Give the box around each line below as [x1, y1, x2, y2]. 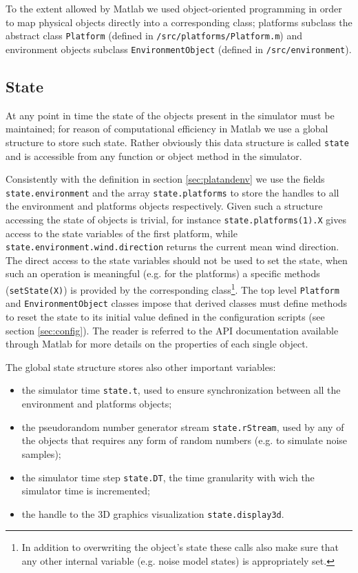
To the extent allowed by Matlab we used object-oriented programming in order [6, 1, 342, 15]
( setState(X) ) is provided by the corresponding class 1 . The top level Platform [6, 281, 339, 296]
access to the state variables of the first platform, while [6, 225, 238, 240]
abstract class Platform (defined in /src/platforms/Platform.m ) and [6, 28, 303, 43]
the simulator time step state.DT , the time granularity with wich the [21, 470, 315, 484]
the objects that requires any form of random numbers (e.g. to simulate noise [21, 433, 348, 448]
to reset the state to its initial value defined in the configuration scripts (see [6, 310, 325, 324]
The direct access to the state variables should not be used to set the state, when [6, 252, 348, 267]
